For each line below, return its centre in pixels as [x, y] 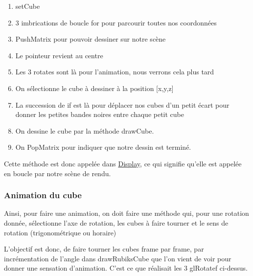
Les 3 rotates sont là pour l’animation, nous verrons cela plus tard [115, 72]
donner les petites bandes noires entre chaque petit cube [100, 114]
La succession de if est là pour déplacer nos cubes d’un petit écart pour [122, 104]
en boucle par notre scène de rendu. [57, 173]
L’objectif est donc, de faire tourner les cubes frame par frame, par [104, 249]
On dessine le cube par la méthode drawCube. [85, 130]
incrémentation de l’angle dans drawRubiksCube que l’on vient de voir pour [118, 258]
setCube [28, 6]
